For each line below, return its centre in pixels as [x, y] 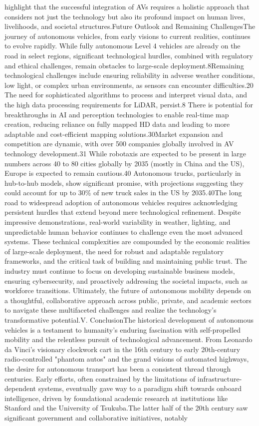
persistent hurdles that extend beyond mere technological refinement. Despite [123, 212]
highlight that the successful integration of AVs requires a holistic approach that [127, 6]
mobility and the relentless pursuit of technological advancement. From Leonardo [129, 339]
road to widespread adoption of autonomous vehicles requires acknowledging [121, 202]
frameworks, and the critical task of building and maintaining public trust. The [126, 261]
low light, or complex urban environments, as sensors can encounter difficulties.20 [129, 85]
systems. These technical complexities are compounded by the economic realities [128, 241]
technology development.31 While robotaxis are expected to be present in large [126, 153]
